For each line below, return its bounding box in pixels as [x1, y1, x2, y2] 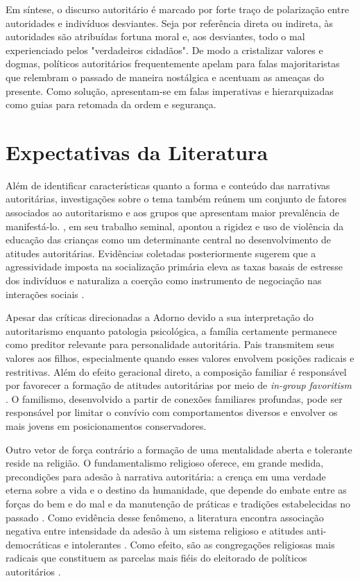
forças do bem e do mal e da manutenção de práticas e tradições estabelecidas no [6, 496, 351, 510]
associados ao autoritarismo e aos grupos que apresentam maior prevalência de [6, 205, 340, 220]
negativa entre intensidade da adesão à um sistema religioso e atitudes [6, 523, 304, 538]
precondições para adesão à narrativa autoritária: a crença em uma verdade [6, 469, 326, 483]
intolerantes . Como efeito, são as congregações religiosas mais [71, 537, 335, 551]
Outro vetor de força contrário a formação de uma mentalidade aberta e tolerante [6, 442, 352, 456]
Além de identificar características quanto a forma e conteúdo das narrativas [6, 177, 330, 192]
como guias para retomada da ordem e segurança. [6, 97, 216, 112]
